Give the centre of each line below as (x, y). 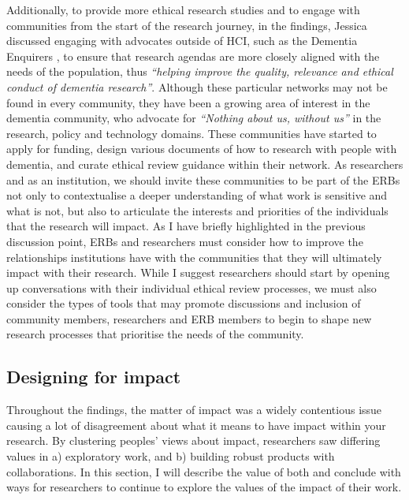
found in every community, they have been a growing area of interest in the (188, 102)
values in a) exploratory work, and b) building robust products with (171, 456)
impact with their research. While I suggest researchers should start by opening (198, 272)
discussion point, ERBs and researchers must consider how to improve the (185, 241)
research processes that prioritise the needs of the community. (155, 334)
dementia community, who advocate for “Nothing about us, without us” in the (194, 118)
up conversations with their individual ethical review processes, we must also (191, 287)
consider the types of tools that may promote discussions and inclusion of (184, 303)
